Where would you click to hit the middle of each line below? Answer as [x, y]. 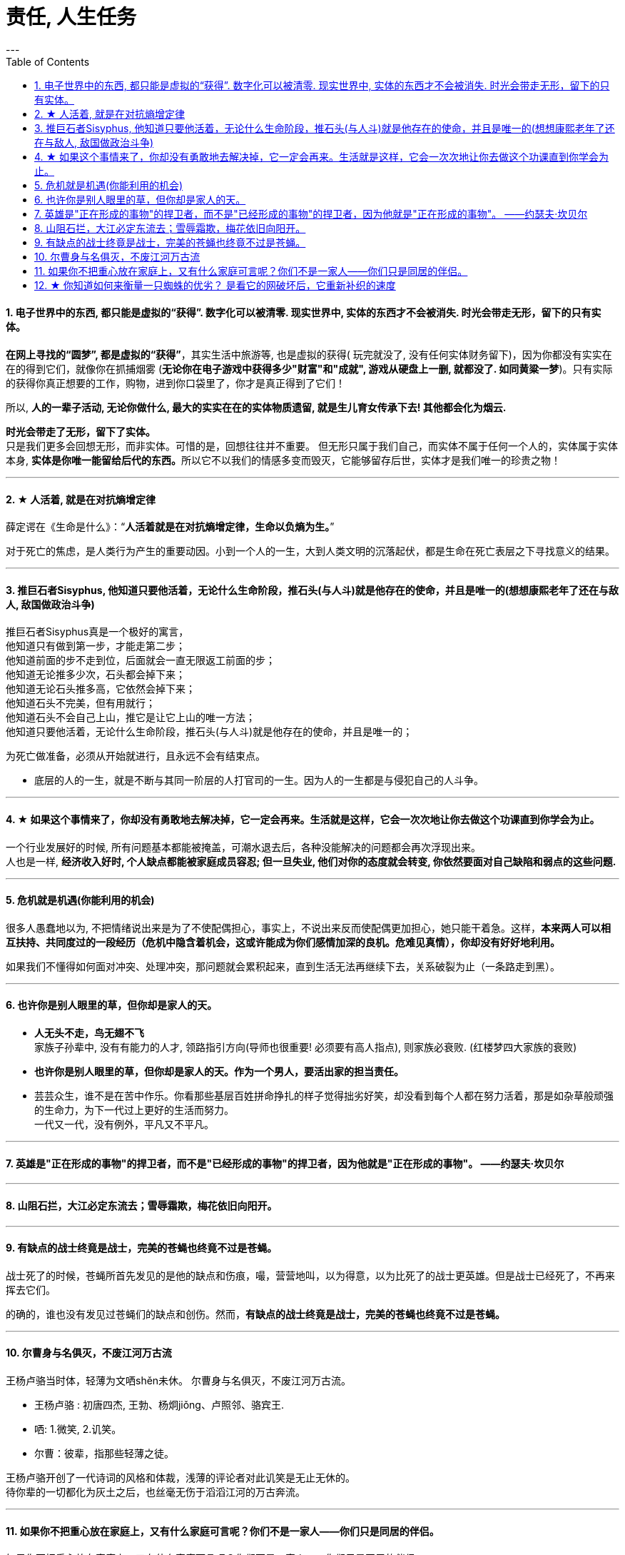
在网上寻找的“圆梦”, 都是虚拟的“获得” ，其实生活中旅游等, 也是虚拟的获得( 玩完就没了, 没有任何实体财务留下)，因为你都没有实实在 [309, 354]
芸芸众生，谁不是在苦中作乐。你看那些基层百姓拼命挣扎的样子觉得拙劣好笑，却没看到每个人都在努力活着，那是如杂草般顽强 [324, 1096]
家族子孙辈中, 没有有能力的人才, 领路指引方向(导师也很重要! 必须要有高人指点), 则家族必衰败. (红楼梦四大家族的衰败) [306, 1047]
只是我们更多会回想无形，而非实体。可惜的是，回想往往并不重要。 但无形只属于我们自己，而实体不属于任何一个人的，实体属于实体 [312, 446]
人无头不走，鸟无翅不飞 [89, 1033]
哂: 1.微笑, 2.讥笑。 [78, 1429]
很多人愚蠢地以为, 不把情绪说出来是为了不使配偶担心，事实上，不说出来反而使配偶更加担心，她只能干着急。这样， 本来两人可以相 [308, 927]
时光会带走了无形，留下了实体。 [81, 431]
